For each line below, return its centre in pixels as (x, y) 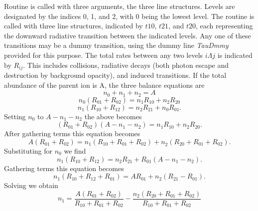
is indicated (235, 55)
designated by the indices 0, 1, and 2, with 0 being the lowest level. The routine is (129, 16)
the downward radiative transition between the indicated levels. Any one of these (128, 35)
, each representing (224, 26)
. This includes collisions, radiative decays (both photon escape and (126, 65)
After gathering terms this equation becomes (72, 133)
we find (75, 151)
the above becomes (113, 116)
